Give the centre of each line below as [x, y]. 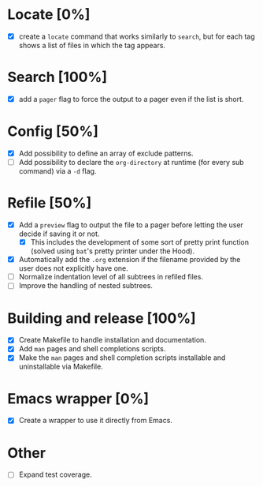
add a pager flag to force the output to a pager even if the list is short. [131, 99]
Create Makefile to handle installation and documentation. [112, 340]
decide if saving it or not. [59, 234]
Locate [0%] [49, 15]
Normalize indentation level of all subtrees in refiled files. [111, 277]
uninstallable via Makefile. [61, 367]
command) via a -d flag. [57, 171]
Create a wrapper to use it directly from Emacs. [95, 421]
